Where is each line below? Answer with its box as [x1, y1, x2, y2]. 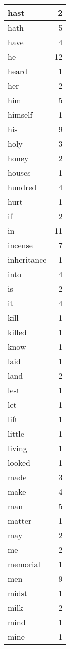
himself [8, 109, 33, 120]
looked [8, 457, 30, 468]
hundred [8, 181, 37, 193]
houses [8, 167, 31, 178]
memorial [8, 558, 40, 570]
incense [8, 239, 33, 251]
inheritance [8, 254, 47, 265]
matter [8, 515, 32, 526]
